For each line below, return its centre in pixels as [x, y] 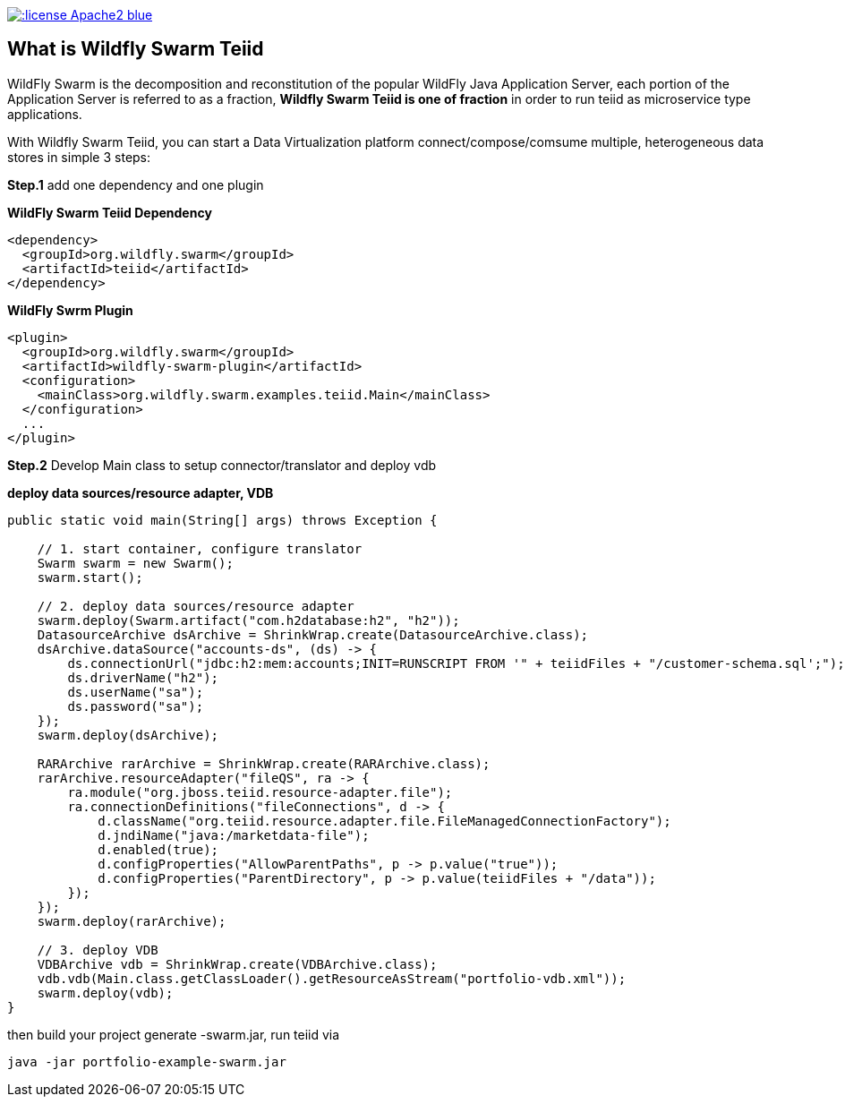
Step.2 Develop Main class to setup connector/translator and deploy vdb [222, 465]
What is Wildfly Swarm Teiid [136, 49]
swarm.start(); [90, 577]
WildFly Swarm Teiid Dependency [110, 212]
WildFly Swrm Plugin [70, 310]
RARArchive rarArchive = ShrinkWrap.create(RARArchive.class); [264, 763]
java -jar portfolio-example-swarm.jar [147, 1061]
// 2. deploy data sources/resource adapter [196, 606]
